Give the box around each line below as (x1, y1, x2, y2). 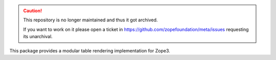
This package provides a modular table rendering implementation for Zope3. (9, 47, 171, 53)
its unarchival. (23, 34, 53, 40)
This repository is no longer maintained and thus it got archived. (23, 17, 158, 23)
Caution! (23, 8, 42, 14)
